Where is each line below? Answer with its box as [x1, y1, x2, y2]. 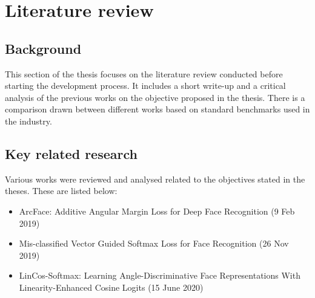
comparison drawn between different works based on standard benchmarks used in [5, 103, 310, 115]
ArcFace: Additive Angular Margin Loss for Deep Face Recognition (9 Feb [19, 204, 295, 217]
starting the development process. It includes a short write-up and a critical [5, 79, 286, 92]
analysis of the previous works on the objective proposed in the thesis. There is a [5, 91, 305, 103]
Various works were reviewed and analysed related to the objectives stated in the [5, 172, 305, 185]
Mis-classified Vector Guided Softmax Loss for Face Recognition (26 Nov [19, 237, 289, 250]
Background [5, 39, 82, 57]
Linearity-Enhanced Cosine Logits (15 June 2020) [19, 280, 204, 293]
